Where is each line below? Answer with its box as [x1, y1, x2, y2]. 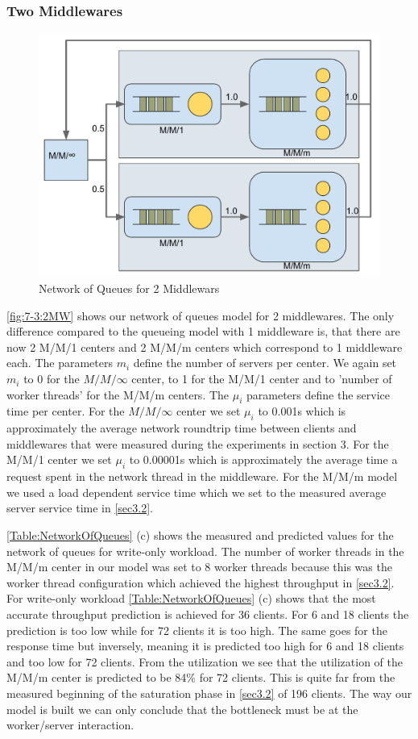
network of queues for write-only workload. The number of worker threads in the [6, 542, 404, 559]
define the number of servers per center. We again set [133, 354, 397, 371]
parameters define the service [246, 386, 390, 403]
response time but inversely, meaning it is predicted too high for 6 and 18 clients [6, 637, 404, 654]
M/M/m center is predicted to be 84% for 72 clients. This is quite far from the [6, 669, 395, 686]
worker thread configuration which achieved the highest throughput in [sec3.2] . [6, 574, 395, 591]
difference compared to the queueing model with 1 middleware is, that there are [6, 323, 400, 340]
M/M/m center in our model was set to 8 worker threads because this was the [6, 558, 392, 575]
